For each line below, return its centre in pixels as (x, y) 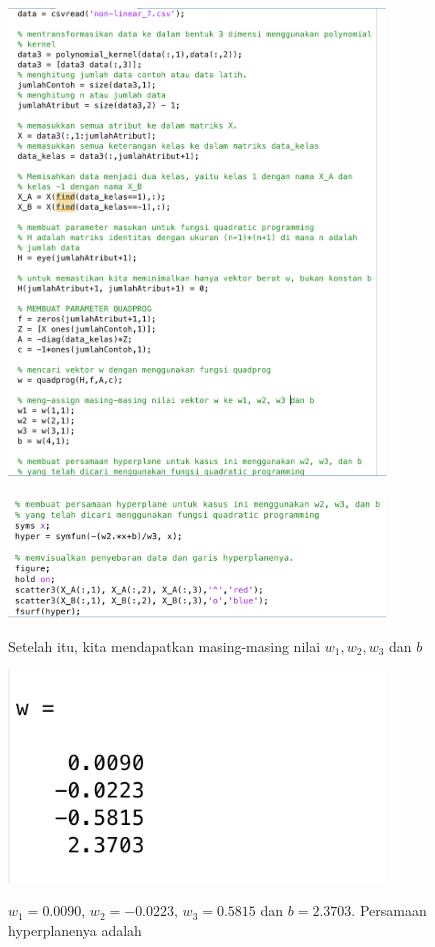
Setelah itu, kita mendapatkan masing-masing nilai (164, 645)
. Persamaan (389, 910)
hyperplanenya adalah (75, 929)
